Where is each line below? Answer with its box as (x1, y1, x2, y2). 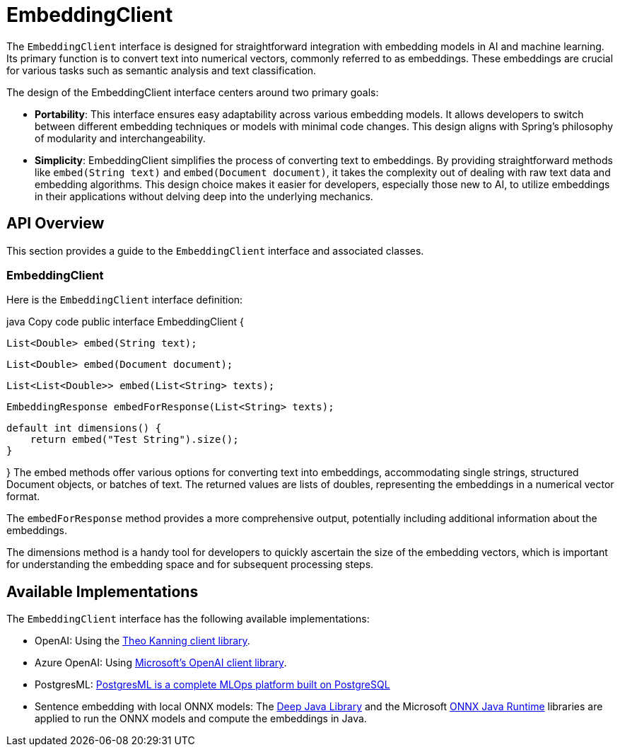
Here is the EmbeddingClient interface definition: (6, 294, 243, 306)
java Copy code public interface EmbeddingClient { (6, 316, 244, 328)
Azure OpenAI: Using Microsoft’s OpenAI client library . (35, 656, 287, 669)
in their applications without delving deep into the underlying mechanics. (35, 190, 373, 202)
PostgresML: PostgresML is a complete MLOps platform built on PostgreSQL (35, 678, 390, 691)
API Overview (6, 214, 105, 233)
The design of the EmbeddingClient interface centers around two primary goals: (6, 86, 379, 98)
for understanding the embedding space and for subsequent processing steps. (6, 558, 374, 571)
